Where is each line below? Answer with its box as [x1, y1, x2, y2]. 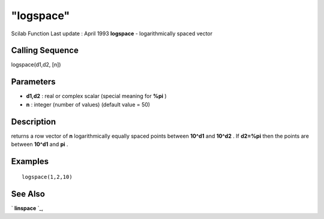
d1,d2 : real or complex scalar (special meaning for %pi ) [26, 93, 167, 100]
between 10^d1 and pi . [11, 141, 68, 148]
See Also [11, 189, 45, 199]
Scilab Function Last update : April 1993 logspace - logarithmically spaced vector [11, 30, 213, 37]
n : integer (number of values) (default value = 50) [26, 101, 150, 108]
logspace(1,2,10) [22, 174, 73, 181]
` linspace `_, [11, 205, 44, 212]
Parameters [11, 77, 56, 87]
